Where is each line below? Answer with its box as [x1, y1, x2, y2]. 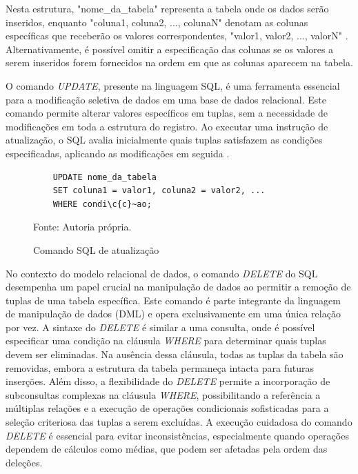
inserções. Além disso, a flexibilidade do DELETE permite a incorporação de [6, 374, 330, 388]
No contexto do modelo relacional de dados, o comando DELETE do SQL [6, 266, 318, 280]
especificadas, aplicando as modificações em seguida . [6, 146, 230, 160]
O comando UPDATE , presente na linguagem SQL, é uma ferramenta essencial [6, 78, 340, 92]
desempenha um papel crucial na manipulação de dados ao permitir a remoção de [6, 279, 351, 294]
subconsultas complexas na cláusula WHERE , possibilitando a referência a [6, 387, 321, 402]
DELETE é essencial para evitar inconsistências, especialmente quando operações [6, 428, 349, 442]
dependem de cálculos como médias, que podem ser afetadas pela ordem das [6, 442, 328, 456]
